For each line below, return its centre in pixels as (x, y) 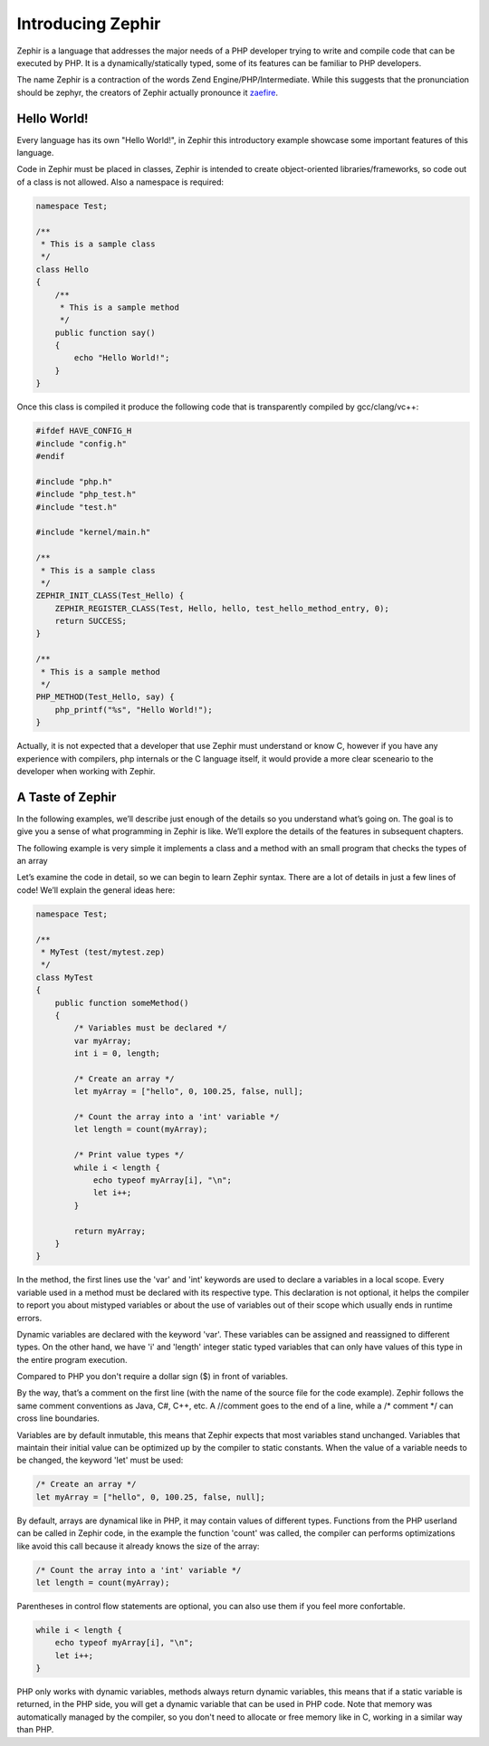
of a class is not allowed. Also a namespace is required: (120, 182)
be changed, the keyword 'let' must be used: (100, 1460)
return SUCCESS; (91, 621)
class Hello (62, 269)
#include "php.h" (74, 481)
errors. (29, 1318)
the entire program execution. (72, 1359)
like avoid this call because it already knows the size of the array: (138, 1546)
